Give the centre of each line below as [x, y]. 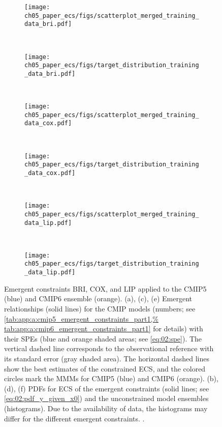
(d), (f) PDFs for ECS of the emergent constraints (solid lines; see [107, 388]
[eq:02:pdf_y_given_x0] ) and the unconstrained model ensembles [106, 398]
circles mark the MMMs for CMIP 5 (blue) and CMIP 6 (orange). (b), [111, 378]
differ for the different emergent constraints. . [74, 418]
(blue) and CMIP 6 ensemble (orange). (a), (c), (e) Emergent [98, 298]
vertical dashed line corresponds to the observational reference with [109, 348]
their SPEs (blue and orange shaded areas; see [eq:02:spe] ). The [103, 338]
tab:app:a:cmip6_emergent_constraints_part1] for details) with [104, 329]
